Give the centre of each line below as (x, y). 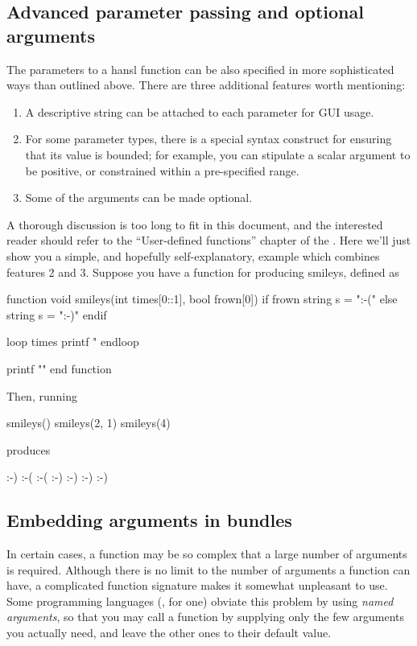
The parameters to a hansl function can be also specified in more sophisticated (200, 69)
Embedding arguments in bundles (149, 520)
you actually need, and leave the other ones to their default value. (169, 633)
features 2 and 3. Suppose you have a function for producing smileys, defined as (203, 272)
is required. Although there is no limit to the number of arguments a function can (208, 569)
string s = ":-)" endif (57, 314)
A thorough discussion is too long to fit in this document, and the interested (195, 224)
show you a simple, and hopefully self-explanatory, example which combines (193, 255)
